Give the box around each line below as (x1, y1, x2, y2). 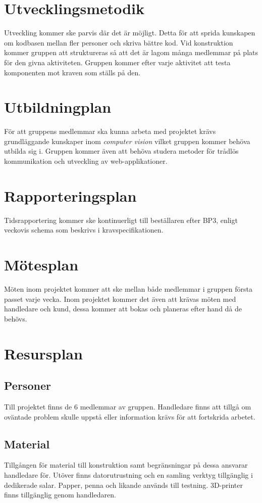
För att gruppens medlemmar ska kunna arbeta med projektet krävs (4, 126, 216, 136)
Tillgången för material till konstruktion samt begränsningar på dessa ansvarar (4, 460, 248, 470)
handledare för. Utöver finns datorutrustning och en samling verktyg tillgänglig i (4, 469, 253, 480)
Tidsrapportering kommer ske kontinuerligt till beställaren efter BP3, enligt (4, 214, 238, 225)
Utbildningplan (4, 97, 112, 117)
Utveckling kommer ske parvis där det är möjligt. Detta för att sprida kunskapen (4, 27, 255, 38)
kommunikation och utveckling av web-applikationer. (4, 156, 168, 166)
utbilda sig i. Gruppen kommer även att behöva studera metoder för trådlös (4, 146, 239, 156)
